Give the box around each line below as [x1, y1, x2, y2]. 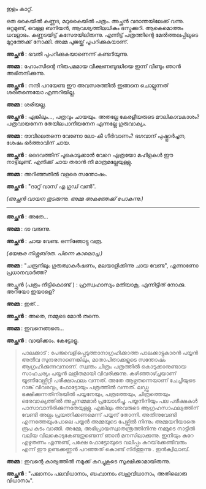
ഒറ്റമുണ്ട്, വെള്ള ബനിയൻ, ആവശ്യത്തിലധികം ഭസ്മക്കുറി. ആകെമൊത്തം [6, 24, 184, 31]
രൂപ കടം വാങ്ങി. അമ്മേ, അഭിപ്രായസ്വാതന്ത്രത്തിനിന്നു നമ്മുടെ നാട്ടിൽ [21, 425, 196, 432]
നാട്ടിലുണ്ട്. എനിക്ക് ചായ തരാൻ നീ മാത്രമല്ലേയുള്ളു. [6, 159, 133, 165]
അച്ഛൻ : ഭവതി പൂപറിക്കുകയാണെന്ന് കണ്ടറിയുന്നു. [6, 50, 129, 58]
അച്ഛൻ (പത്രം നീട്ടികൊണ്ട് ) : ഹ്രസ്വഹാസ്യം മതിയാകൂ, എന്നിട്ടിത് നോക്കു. [6, 281, 186, 288]
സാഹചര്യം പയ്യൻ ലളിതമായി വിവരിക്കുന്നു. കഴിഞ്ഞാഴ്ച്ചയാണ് [21, 370, 177, 377]
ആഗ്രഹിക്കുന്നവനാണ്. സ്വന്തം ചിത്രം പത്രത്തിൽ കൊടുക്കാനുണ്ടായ [21, 363, 187, 370]
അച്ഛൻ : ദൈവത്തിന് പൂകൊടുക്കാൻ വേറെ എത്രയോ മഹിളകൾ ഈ [6, 151, 174, 159]
